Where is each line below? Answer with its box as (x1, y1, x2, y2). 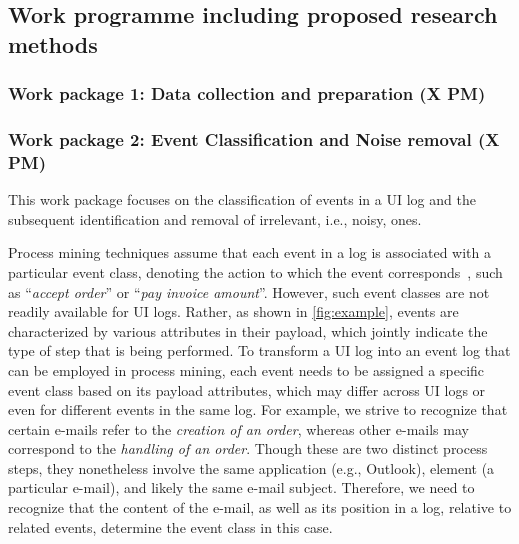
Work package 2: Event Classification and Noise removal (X (8, 126, 500, 151)
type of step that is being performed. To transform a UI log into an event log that (8, 340, 511, 361)
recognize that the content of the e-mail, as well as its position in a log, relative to (8, 497, 512, 518)
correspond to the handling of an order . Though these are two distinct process (8, 438, 488, 459)
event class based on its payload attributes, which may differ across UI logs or (8, 379, 486, 400)
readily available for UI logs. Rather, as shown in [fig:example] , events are (8, 301, 459, 322)
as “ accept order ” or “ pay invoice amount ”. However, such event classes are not (8, 281, 490, 302)
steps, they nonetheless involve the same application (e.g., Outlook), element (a (8, 457, 495, 478)
